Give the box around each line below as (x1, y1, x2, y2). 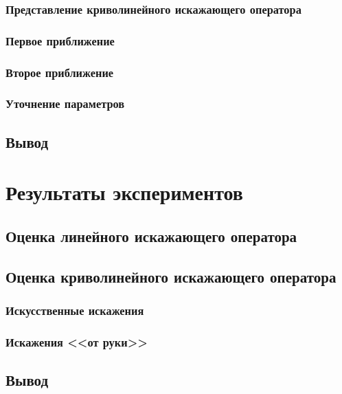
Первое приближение (5, 32, 115, 49)
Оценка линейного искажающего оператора (5, 225, 297, 246)
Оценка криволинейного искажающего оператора (5, 265, 337, 287)
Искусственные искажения (5, 302, 144, 319)
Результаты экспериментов (5, 178, 243, 206)
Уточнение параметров (5, 95, 125, 112)
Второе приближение (5, 63, 114, 80)
